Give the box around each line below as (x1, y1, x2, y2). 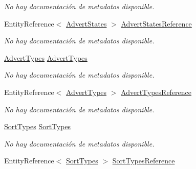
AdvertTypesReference (121, 86, 192, 97)
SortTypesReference (112, 155, 175, 166)
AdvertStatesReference (121, 18, 192, 29)
